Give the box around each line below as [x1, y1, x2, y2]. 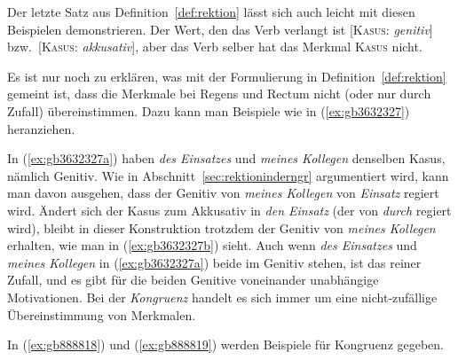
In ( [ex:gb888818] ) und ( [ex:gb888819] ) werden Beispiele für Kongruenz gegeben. [7, 335, 445, 354]
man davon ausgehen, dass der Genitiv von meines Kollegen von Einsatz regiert [7, 184, 439, 202]
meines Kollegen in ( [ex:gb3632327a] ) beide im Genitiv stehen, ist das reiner [7, 253, 422, 271]
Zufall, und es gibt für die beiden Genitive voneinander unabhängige [7, 270, 379, 289]
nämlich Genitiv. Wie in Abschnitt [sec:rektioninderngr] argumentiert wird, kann [7, 166, 449, 184]
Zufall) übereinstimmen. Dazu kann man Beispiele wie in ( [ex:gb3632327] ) [7, 101, 410, 120]
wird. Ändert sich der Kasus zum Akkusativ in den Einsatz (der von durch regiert [7, 200, 452, 219]
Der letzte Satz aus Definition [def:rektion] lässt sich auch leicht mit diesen [7, 3, 415, 20]
